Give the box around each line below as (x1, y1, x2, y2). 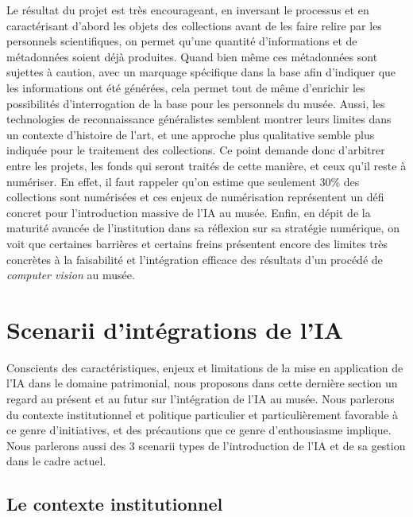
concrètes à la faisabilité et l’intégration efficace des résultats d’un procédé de (6, 251, 383, 267)
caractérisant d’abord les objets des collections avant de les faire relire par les (6, 17, 382, 33)
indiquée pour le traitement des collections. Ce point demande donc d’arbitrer (6, 142, 385, 158)
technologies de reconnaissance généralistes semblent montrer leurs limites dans (6, 111, 392, 127)
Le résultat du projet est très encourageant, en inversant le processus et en (6, 2, 369, 17)
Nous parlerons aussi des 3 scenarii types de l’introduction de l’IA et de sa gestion (6, 437, 406, 453)
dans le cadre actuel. (6, 453, 106, 469)
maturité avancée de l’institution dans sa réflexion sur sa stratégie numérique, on (6, 220, 399, 236)
